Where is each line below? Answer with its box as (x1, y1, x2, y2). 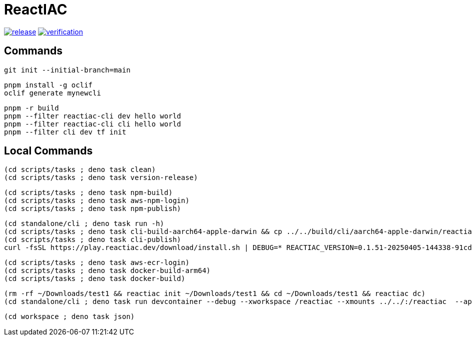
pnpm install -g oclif (4, 80, 93, 89)
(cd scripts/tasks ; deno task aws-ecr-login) (4, 258, 189, 267)
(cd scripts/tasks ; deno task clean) (4, 165, 156, 174)
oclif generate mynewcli (4, 88, 101, 97)
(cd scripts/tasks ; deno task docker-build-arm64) (4, 266, 211, 275)
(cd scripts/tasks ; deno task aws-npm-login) (4, 196, 189, 205)
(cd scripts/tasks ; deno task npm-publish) (4, 204, 181, 213)
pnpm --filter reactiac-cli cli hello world (4, 119, 181, 128)
